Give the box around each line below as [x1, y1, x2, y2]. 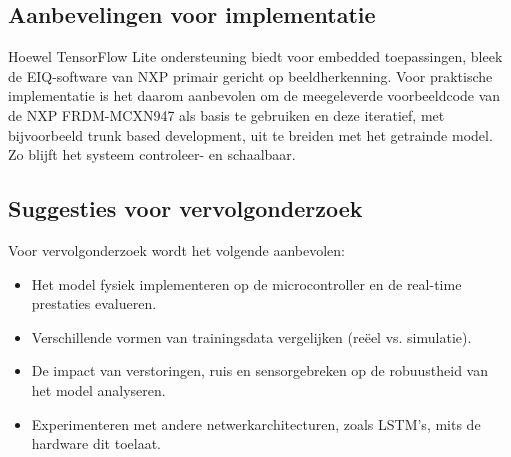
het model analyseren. [31, 379, 166, 400]
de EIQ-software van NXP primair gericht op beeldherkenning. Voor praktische [8, 65, 493, 86]
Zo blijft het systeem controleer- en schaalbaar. [8, 144, 296, 165]
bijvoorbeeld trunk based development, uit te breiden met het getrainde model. [8, 124, 493, 145]
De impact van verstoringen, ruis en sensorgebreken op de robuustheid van [31, 360, 488, 381]
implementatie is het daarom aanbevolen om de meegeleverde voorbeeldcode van [8, 85, 501, 106]
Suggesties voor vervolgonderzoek [8, 193, 363, 224]
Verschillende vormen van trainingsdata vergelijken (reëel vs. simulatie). [31, 326, 472, 347]
